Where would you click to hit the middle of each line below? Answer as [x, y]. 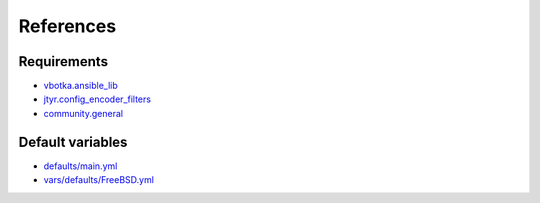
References [67, 26]
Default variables [73, 141]
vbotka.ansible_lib [81, 86]
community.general [83, 113]
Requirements [63, 61]
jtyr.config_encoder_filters [97, 99]
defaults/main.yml [80, 166]
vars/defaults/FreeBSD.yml [99, 180]
